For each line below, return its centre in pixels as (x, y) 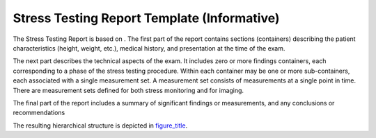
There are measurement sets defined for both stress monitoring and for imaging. (128, 90)
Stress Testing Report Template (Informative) (146, 18)
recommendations (39, 113)
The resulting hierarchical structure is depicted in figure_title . (100, 126)
